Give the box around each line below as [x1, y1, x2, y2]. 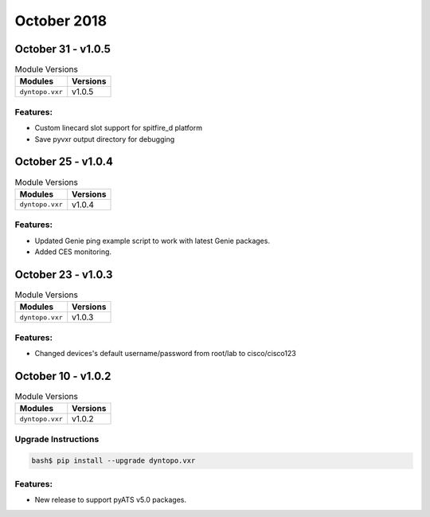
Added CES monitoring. [34, 247, 111, 257]
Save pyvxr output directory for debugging [34, 134, 175, 143]
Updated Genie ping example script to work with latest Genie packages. [34, 236, 271, 245]
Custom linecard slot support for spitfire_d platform [34, 123, 203, 133]
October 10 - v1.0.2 [14, 369, 111, 382]
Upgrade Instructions [14, 433, 100, 445]
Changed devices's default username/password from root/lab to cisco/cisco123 [34, 349, 296, 358]
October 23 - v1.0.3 [14, 268, 113, 281]
